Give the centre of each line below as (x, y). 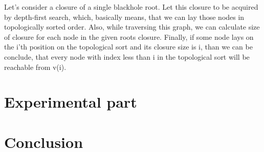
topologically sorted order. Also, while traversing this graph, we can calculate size (132, 27)
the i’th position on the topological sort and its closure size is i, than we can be (128, 47)
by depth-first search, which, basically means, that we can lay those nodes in (124, 17)
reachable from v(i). (35, 67)
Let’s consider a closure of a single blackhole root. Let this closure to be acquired (131, 7)
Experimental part (71, 102)
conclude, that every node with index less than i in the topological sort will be (127, 56)
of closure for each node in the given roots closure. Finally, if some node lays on (129, 36)
